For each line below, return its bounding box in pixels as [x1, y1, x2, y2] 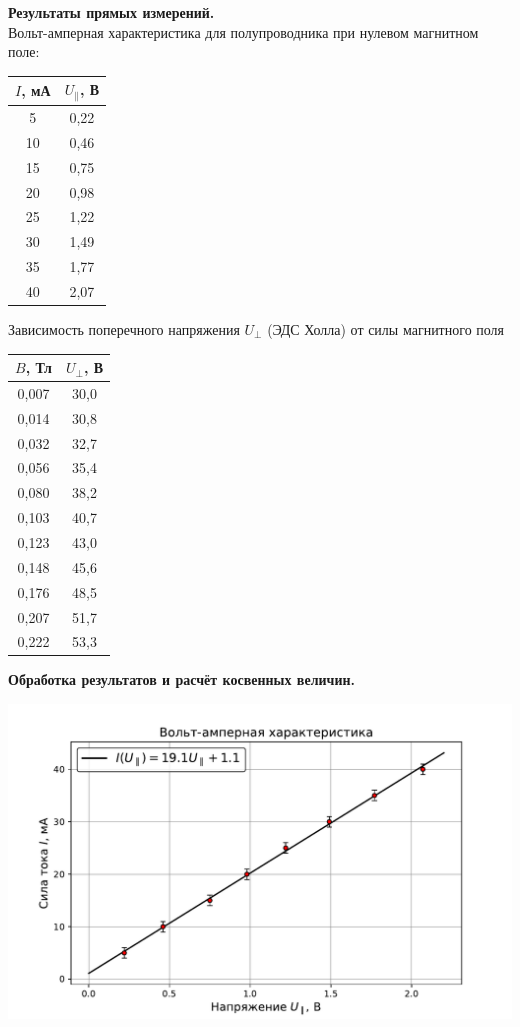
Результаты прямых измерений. [8, 2, 215, 22]
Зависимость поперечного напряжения [8, 318, 240, 339]
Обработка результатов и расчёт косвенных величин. [8, 669, 356, 690]
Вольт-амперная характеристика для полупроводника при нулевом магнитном [8, 21, 479, 42]
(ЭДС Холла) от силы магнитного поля [267, 318, 505, 339]
